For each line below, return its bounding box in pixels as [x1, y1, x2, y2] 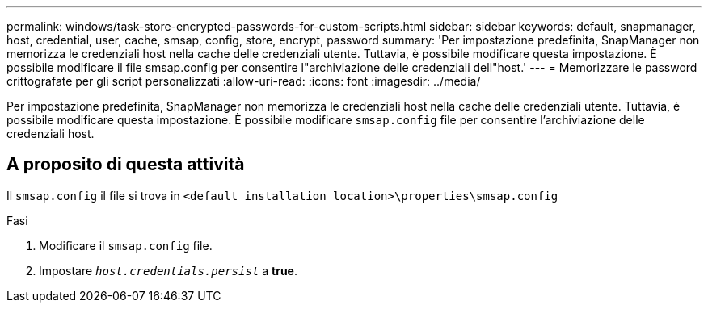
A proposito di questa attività [6, 154, 245, 175]
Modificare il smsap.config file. [39, 238, 213, 253]
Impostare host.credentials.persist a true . [39, 263, 298, 278]
